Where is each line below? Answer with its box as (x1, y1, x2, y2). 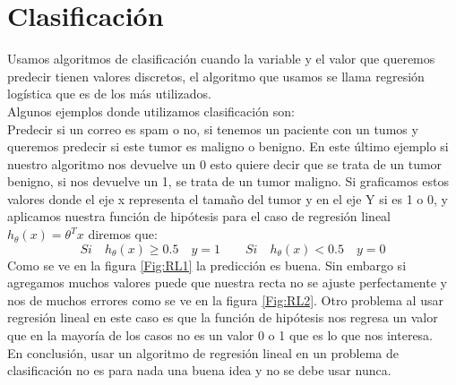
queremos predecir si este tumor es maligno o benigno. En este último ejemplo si (7, 137, 449, 156)
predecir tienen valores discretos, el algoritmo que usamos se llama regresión (7, 66, 425, 85)
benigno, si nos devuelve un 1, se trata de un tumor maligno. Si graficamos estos (7, 172, 449, 191)
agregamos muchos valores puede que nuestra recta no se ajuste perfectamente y (7, 273, 447, 292)
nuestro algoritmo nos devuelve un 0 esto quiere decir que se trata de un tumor (7, 154, 443, 173)
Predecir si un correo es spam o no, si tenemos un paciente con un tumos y (7, 119, 418, 138)
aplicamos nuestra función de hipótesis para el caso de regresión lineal (7, 207, 391, 226)
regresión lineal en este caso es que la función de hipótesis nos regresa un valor (7, 308, 438, 327)
